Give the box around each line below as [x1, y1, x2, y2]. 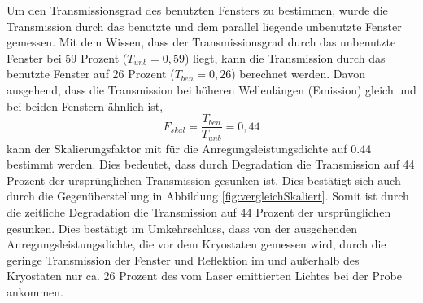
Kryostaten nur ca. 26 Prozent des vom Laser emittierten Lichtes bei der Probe [7, 267, 402, 284]
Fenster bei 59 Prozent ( [7, 49, 128, 66]
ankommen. [7, 283, 63, 301]
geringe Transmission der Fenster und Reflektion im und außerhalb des [7, 251, 360, 268]
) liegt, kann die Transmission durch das [184, 49, 386, 66]
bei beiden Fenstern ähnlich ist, [7, 97, 164, 114]
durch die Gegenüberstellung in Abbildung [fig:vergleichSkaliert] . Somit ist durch [7, 187, 409, 204]
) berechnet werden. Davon [231, 65, 365, 82]
